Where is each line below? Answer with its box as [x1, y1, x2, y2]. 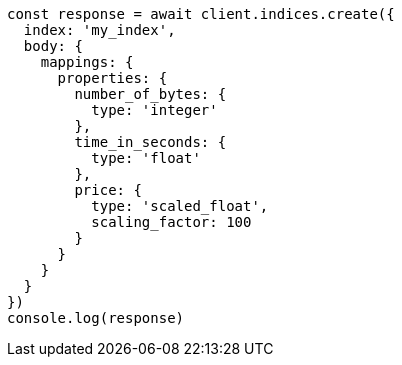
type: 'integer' [91, 102, 218, 118]
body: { [23, 38, 83, 54]
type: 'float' [91, 150, 201, 166]
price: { [74, 182, 142, 198]
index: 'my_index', [23, 22, 176, 38]
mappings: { [40, 54, 134, 70]
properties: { [57, 70, 168, 86]
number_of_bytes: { [74, 86, 227, 102]
